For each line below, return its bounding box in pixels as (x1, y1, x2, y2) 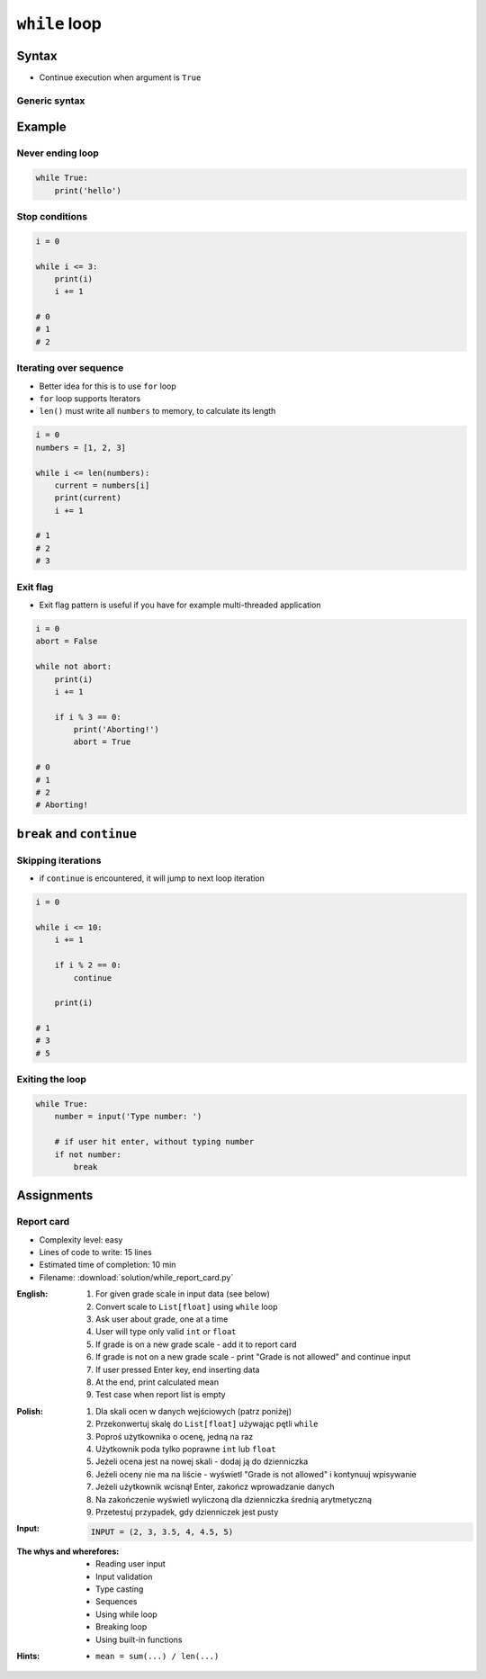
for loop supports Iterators (39, 392, 141, 404)
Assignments (16, 1188, 94, 1203)
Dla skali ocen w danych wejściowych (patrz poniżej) (95, 1405, 292, 1416)
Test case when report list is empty (95, 1389, 226, 1400)
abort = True (73, 737, 131, 747)
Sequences (95, 1596, 138, 1607)
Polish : (16, 1405, 44, 1416)
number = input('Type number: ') (54, 1111, 202, 1122)
